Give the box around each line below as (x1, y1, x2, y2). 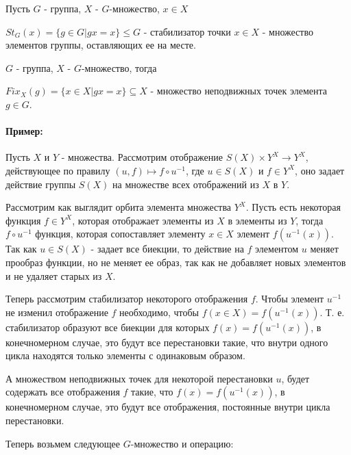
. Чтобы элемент (255, 291, 324, 306)
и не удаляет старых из (5, 268, 102, 283)
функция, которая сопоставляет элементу (35, 226, 206, 241)
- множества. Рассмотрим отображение (61, 150, 223, 164)
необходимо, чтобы (119, 304, 199, 319)
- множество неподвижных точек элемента (150, 83, 327, 98)
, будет (281, 371, 310, 385)
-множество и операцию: (130, 436, 234, 450)
